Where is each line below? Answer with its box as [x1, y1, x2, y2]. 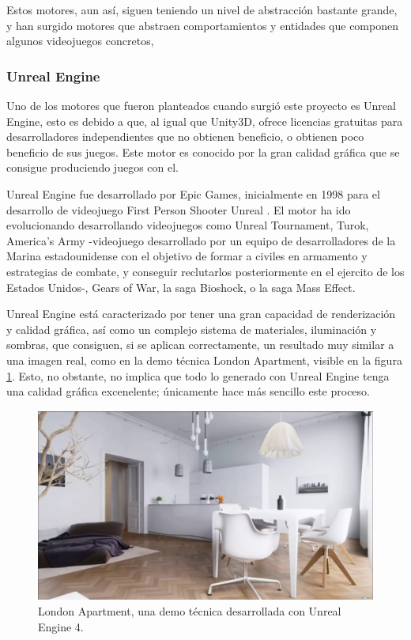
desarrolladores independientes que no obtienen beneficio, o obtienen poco [6, 128, 364, 145]
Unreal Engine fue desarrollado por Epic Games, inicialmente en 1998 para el [6, 185, 380, 202]
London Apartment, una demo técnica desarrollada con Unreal [38, 603, 341, 619]
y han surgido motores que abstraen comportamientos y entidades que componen [6, 17, 398, 33]
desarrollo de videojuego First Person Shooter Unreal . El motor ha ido [6, 201, 351, 218]
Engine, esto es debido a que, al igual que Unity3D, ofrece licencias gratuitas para [6, 112, 403, 129]
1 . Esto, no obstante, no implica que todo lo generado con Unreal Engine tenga [6, 367, 390, 384]
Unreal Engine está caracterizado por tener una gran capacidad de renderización [6, 305, 396, 322]
